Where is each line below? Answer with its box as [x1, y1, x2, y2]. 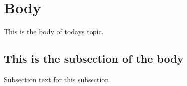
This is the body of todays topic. [4, 26, 104, 37]
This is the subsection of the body [4, 51, 184, 66]
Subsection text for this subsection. [4, 74, 111, 84]
